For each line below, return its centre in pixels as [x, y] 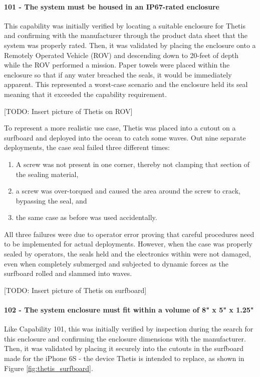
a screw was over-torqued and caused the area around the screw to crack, [128, 191]
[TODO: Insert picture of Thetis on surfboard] [75, 290]
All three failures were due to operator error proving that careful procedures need [129, 234]
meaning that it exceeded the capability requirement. [85, 94]
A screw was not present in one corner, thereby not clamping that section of [133, 164]
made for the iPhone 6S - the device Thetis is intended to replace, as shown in [124, 358]
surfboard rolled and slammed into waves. [68, 273]
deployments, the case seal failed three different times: [87, 147]
